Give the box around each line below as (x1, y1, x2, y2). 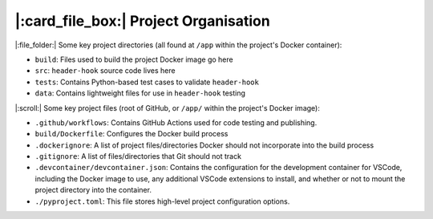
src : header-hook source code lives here (34, 66, 176, 75)
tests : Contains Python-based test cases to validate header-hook (34, 77, 260, 87)
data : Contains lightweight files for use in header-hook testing (34, 88, 246, 98)
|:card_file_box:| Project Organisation (14, 12, 270, 30)
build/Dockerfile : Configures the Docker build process (34, 129, 229, 139)
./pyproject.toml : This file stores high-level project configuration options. (34, 197, 290, 206)
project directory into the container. (34, 185, 152, 195)
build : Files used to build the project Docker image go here (34, 55, 233, 64)
